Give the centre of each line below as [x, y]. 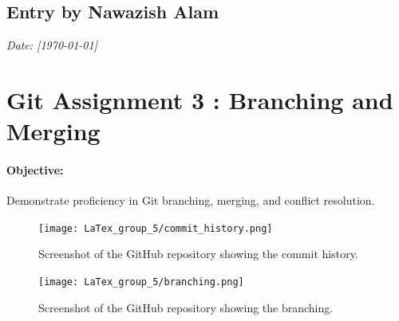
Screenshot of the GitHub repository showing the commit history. [198, 254]
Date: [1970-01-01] [52, 45]
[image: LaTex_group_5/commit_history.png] [156, 228]
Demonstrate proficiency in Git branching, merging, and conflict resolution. [191, 200]
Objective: [35, 169]
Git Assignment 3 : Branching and [200, 99]
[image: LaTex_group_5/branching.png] [141, 282]
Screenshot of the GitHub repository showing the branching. [186, 307]
